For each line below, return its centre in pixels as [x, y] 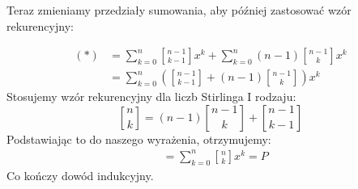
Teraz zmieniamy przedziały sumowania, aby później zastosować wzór [179, 10]
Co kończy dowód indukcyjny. [80, 175]
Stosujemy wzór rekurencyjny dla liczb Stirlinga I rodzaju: [151, 97]
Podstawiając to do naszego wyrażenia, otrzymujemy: [139, 139]
